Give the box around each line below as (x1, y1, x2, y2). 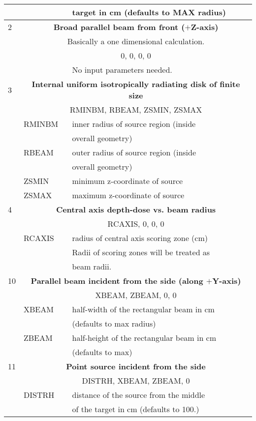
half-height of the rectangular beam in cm (72, 332, 217, 343)
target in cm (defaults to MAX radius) (72, 6, 226, 18)
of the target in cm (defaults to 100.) (72, 403, 199, 415)
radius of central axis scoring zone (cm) (72, 232, 208, 243)
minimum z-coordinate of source (72, 175, 183, 186)
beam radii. (72, 261, 112, 272)
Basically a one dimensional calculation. (67, 35, 205, 47)
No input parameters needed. (72, 64, 172, 75)
